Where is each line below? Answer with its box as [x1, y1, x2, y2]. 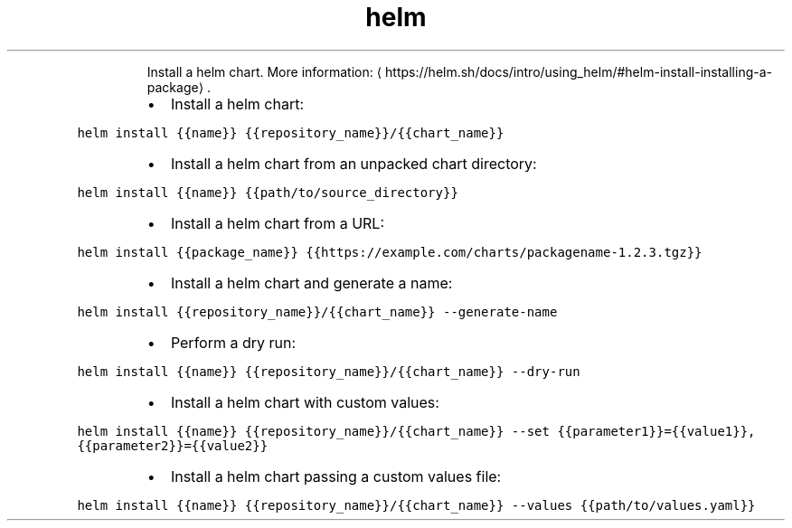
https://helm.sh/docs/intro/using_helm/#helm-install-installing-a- [385, 63, 772, 80]
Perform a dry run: [170, 333, 297, 352]
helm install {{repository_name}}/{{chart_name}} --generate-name [77, 304, 558, 319]
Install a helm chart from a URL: [170, 213, 385, 232]
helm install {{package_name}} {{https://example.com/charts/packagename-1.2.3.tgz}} [77, 244, 702, 259]
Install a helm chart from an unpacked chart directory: [170, 154, 537, 173]
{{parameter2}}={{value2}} [77, 438, 269, 453]
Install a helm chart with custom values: [170, 392, 439, 411]
